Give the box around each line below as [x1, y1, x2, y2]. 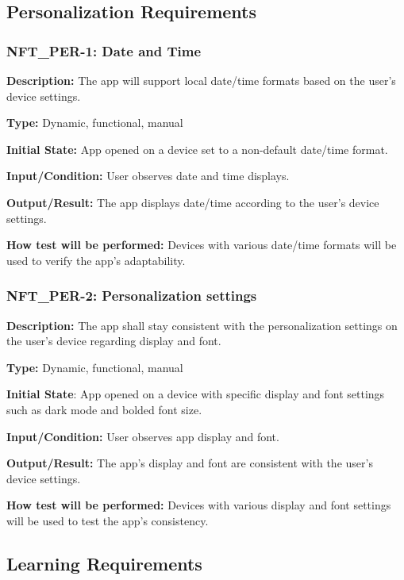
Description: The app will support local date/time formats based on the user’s [6, 72, 396, 88]
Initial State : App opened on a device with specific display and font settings [6, 386, 385, 402]
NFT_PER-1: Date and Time [6, 40, 202, 60]
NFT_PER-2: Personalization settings [6, 286, 257, 305]
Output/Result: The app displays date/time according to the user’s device [6, 194, 379, 210]
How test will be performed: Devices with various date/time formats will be [6, 236, 397, 253]
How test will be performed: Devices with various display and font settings [6, 497, 391, 513]
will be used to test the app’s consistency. [6, 512, 209, 528]
